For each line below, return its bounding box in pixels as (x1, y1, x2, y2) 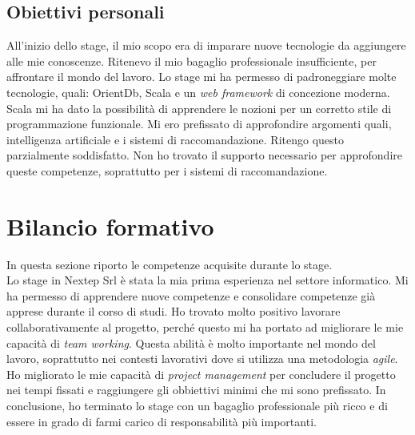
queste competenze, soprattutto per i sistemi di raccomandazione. (6, 162, 328, 179)
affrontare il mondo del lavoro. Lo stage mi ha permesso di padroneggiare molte (6, 68, 397, 85)
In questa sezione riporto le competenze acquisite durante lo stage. (6, 256, 333, 272)
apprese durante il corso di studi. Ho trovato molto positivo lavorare (6, 303, 341, 320)
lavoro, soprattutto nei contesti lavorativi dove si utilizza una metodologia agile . (6, 350, 398, 367)
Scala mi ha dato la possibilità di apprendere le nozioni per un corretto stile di (6, 99, 392, 116)
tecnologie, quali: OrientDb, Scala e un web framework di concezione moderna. (6, 83, 390, 100)
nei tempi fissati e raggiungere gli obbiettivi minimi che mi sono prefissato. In (6, 381, 386, 398)
